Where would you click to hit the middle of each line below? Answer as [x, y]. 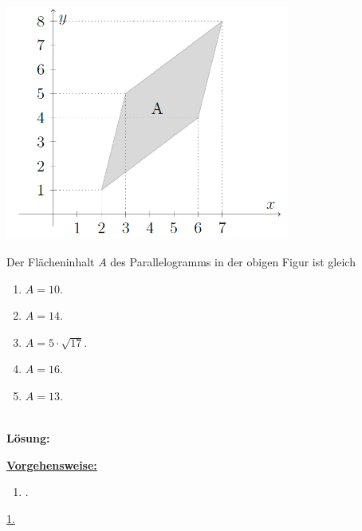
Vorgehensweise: [52, 464]
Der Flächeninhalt [51, 262]
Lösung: [28, 438]
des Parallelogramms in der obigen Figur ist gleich [233, 262]
